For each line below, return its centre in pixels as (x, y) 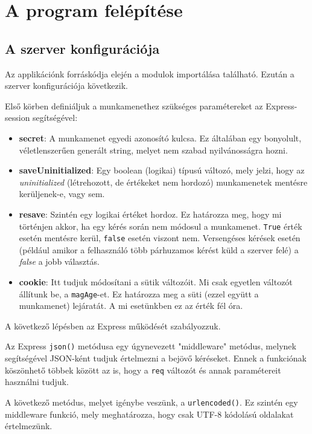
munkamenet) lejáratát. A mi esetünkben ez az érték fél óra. (131, 306)
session (18, 118)
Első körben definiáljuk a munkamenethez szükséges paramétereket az (134, 105)
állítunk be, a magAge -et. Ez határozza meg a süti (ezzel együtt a (139, 293)
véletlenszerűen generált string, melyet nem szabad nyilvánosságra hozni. (153, 150)
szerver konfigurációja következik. (66, 86)
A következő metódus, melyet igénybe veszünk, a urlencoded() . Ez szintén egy (151, 402)
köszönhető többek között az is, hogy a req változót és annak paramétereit (143, 370)
